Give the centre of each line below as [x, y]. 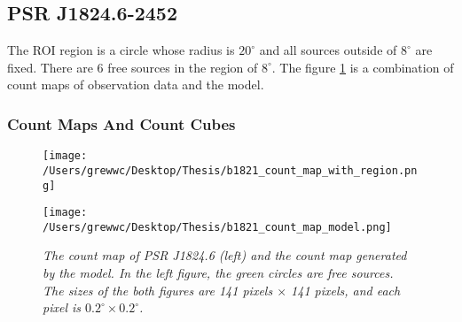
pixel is [62, 307]
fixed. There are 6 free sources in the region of [133, 67]
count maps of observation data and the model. [136, 84]
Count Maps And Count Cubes [121, 123]
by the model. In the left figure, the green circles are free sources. [218, 273]
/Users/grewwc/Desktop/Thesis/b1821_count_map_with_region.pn [230, 170]
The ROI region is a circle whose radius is [121, 50]
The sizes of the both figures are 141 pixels [158, 290]
